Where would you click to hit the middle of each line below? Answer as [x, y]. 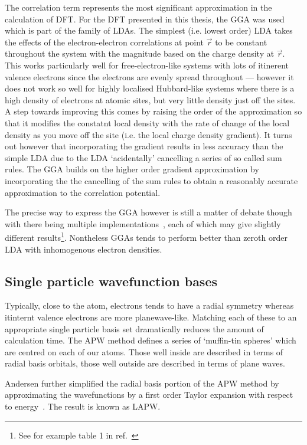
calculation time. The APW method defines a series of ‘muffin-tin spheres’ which [151, 340]
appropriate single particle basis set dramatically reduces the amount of [134, 328]
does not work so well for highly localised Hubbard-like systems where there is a [150, 88]
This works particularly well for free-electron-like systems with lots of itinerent [147, 65]
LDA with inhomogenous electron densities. [84, 249]
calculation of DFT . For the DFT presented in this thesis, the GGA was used [145, 19]
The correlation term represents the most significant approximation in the [138, 7]
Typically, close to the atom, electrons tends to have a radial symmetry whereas [149, 305]
